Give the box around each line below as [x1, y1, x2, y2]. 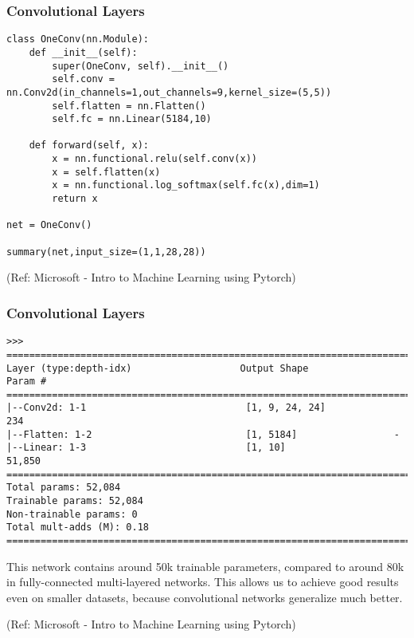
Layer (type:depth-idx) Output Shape [6, 362, 309, 374]
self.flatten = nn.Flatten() [52, 100, 206, 112]
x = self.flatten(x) [52, 166, 161, 178]
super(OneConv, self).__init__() [52, 60, 229, 72]
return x [52, 193, 98, 205]
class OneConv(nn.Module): [6, 33, 149, 45]
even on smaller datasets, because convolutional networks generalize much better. [6, 589, 403, 605]
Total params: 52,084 [6, 482, 121, 494]
